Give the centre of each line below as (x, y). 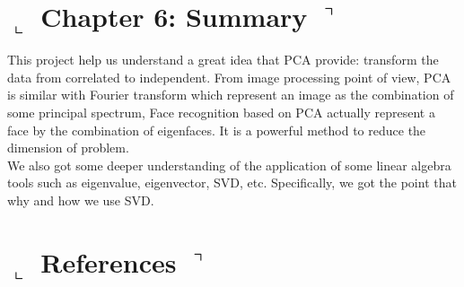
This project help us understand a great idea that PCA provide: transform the (223, 60)
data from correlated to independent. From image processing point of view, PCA (229, 77)
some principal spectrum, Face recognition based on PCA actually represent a (221, 112)
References (109, 261)
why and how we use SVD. (81, 200)
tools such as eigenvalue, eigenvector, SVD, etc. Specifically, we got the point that (232, 183)
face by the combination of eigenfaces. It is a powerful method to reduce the (217, 130)
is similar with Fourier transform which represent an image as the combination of (231, 95)
